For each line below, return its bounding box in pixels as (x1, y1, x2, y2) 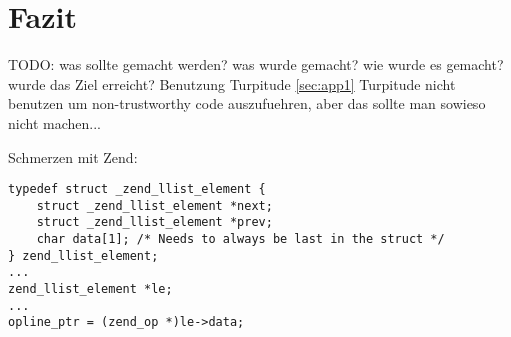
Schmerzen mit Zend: (8, 146, 138, 167)
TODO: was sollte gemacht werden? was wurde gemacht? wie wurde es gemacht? (8, 54, 504, 75)
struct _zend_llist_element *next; (36, 198, 273, 213)
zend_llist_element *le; (8, 282, 173, 297)
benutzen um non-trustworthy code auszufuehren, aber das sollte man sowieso (8, 93, 486, 114)
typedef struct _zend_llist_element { (8, 182, 266, 197)
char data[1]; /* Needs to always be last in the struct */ (36, 232, 445, 247)
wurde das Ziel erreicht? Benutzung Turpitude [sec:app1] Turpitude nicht (8, 73, 456, 94)
